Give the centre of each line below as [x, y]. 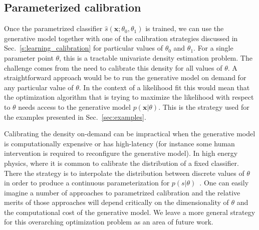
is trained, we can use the [185, 28]
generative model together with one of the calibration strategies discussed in [121, 38]
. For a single [213, 48]
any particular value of [39, 87]
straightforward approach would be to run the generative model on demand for [125, 77]
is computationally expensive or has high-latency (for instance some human [119, 143]
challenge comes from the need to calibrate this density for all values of [113, 67]
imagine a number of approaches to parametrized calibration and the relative [122, 192]
